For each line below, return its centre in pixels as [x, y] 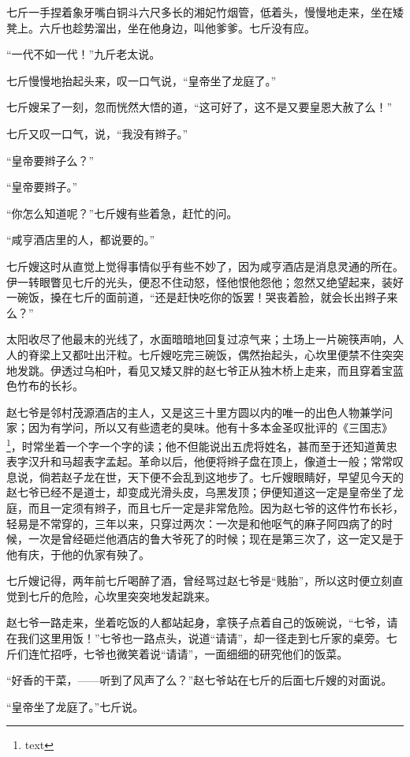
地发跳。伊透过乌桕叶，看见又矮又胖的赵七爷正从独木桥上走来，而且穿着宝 [199, 370]
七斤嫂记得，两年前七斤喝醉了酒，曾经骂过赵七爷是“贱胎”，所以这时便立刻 [199, 581]
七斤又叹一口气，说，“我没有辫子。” [97, 133]
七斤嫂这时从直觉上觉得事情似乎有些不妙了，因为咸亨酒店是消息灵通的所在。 [205, 266]
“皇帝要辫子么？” [50, 160]
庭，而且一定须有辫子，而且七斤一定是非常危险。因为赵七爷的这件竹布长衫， [205, 507]
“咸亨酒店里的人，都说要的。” [81, 240]
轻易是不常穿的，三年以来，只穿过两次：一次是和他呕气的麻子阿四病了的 [194, 523]
